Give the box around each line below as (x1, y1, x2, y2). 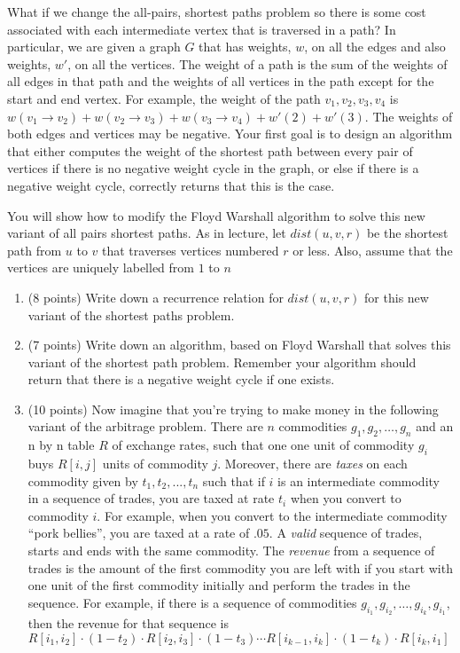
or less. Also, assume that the (292, 240, 453, 259)
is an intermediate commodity (277, 471, 440, 490)
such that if (202, 471, 265, 490)
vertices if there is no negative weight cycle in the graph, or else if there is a (7, 159, 419, 177)
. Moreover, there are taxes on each (217, 454, 408, 473)
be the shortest (366, 224, 448, 242)
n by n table (27, 436, 95, 454)
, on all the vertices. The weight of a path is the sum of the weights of (67, 54, 448, 73)
